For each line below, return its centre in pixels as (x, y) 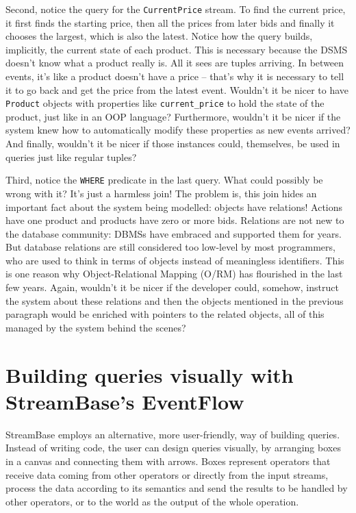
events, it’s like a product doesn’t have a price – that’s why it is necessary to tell (175, 76)
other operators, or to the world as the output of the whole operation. (152, 501)
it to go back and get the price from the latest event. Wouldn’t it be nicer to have (177, 89)
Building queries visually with (150, 374)
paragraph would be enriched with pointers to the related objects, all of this (165, 314)
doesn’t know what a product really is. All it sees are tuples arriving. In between (175, 63)
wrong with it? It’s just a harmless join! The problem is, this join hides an (161, 193)
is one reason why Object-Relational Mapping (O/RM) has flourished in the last (174, 274)
